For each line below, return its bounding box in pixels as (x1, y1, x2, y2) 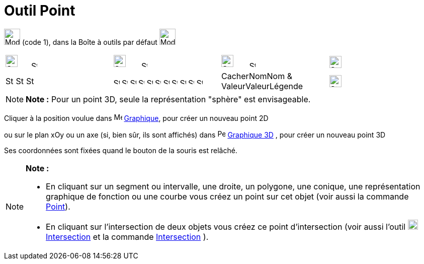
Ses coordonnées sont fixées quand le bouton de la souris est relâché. (4, 146, 237, 155)
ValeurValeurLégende (221, 81, 303, 91)
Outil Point (4, 2, 75, 19)
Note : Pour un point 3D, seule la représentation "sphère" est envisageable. (26, 94, 311, 104)
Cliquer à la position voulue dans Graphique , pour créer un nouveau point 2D (4, 113, 269, 122)
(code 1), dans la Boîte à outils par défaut (22, 37, 157, 46)
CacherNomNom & (221, 71, 293, 81)
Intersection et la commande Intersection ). (46, 231, 209, 242)
